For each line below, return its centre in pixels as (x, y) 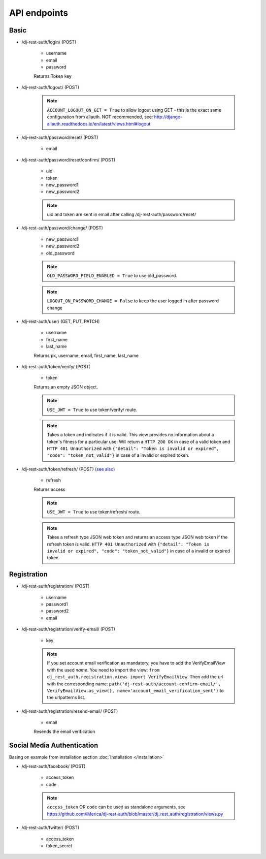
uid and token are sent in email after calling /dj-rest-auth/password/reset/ (122, 215)
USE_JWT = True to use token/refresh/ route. (94, 512)
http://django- (168, 117)
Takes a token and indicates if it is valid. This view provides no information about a (131, 435)
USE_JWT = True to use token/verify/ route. (92, 410)
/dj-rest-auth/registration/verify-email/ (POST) (68, 629)
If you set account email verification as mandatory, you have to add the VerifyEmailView (136, 663)
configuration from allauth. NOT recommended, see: (100, 117)
